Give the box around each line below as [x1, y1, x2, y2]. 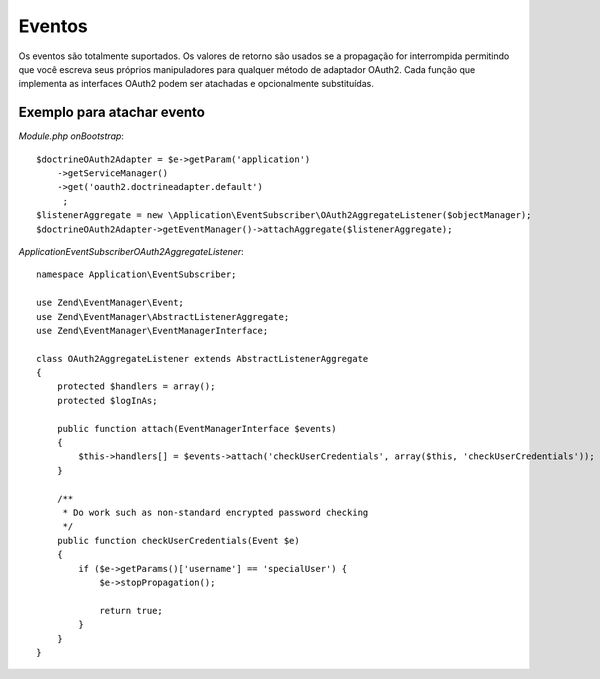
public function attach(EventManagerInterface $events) [56, 423, 337, 434]
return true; [99, 605, 164, 616]
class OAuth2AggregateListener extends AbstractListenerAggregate [36, 353, 369, 364]
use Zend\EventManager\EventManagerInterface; [36, 325, 269, 336]
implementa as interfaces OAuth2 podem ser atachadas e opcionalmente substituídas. [18, 78, 374, 90]
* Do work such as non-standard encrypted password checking [62, 507, 369, 518]
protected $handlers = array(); [56, 381, 216, 392]
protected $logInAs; [56, 395, 158, 406]
